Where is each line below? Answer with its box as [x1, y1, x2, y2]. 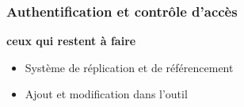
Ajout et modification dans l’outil [25, 86, 188, 102]
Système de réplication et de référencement [25, 59, 234, 75]
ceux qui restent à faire [6, 32, 136, 49]
